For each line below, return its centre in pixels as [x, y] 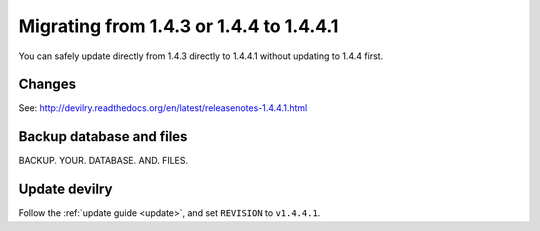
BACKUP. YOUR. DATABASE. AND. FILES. [103, 161]
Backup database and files [103, 136]
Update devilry [65, 189]
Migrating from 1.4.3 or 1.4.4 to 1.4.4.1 [178, 26]
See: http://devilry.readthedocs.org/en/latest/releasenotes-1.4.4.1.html [163, 108]
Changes [47, 84]
